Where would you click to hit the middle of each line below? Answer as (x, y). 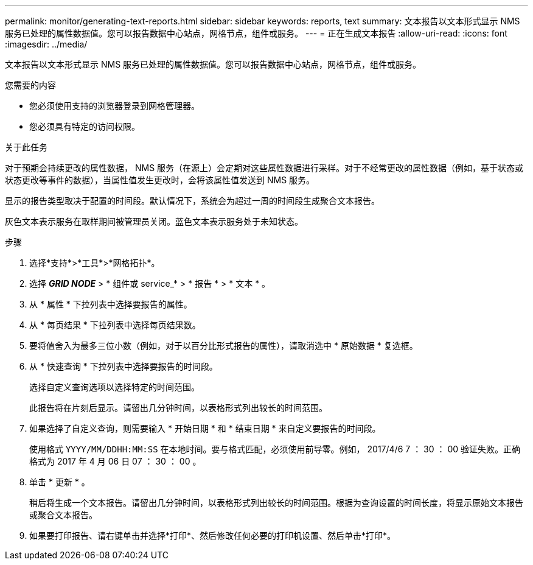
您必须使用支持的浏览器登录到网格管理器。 (114, 106)
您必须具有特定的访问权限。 (85, 126)
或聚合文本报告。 (63, 515)
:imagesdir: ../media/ (46, 44)
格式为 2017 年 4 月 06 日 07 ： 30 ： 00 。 (115, 461)
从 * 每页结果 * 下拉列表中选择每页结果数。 (115, 325)
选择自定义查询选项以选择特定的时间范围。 (114, 387)
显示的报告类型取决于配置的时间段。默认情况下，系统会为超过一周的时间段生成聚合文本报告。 (192, 201)
